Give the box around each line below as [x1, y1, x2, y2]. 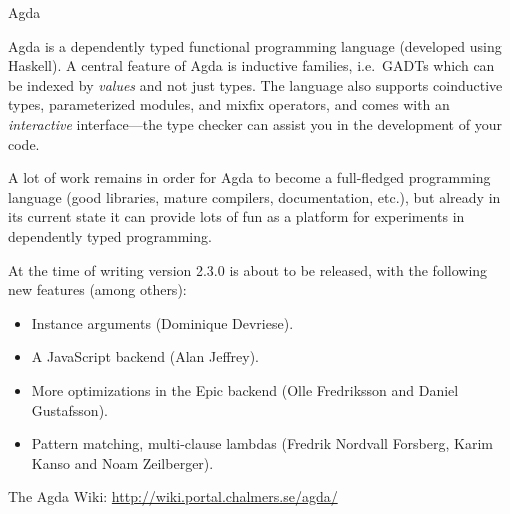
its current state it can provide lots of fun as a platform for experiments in [8, 206, 465, 227]
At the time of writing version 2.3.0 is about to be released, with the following [8, 259, 488, 280]
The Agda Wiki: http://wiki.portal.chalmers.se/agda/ [8, 486, 338, 507]
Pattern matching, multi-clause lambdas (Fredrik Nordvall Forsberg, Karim [31, 433, 493, 454]
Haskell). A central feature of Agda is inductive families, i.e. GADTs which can [8, 55, 495, 76]
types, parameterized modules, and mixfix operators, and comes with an [8, 94, 450, 115]
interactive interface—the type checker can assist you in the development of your [8, 113, 502, 134]
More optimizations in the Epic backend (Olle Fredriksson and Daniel [31, 379, 459, 400]
